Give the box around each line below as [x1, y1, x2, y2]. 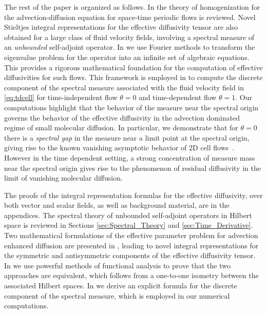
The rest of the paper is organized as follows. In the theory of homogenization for [4, 2, 260, 12]
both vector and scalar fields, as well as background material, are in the [4, 200, 230, 210]
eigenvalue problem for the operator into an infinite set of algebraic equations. [4, 51, 250, 62]
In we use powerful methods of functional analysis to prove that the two [4, 260, 231, 270]
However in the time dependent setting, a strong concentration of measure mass [4, 152, 255, 163]
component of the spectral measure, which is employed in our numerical [4, 290, 230, 301]
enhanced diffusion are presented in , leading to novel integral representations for [4, 240, 259, 250]
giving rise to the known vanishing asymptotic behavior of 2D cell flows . [4, 142, 235, 153]
